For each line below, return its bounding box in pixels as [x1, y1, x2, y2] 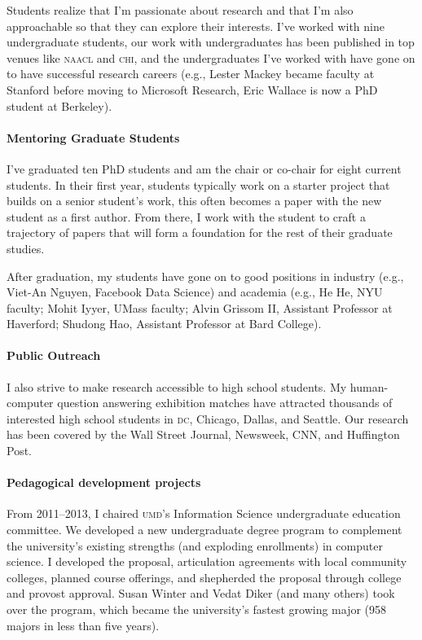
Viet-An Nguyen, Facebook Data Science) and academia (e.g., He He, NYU [7, 283, 383, 300]
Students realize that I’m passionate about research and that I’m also [7, 2, 354, 18]
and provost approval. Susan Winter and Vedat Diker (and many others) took [7, 585, 395, 602]
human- [349, 378, 389, 395]
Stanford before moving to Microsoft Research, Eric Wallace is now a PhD [7, 81, 378, 98]
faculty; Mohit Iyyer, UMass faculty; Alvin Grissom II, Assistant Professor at [7, 299, 393, 316]
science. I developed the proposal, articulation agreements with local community [7, 553, 407, 570]
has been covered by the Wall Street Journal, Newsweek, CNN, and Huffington [7, 426, 400, 443]
